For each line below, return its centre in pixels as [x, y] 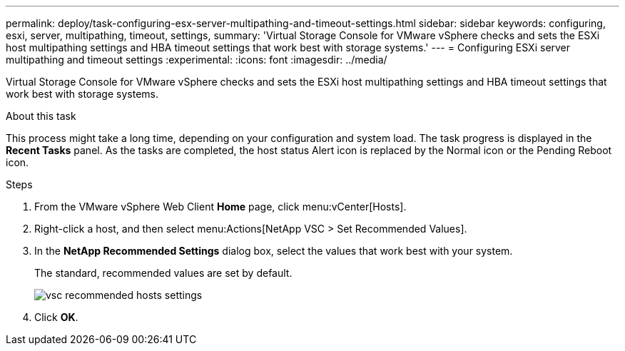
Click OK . [56, 317]
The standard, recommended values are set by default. [163, 273]
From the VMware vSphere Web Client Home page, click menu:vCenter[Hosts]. [220, 207]
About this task [41, 116]
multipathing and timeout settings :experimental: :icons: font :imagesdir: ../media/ [197, 60]
